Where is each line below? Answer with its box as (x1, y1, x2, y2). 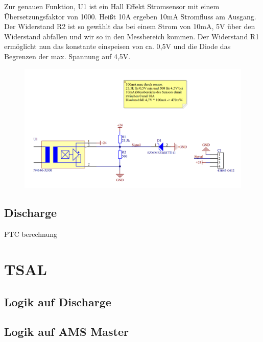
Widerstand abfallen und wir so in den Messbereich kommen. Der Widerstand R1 (4, 31, 259, 41)
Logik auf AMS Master (4, 324, 129, 339)
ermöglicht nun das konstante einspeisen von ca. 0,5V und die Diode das (4, 41, 231, 52)
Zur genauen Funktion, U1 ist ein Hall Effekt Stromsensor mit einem (4, 1, 220, 11)
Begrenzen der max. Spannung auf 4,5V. (4, 51, 131, 61)
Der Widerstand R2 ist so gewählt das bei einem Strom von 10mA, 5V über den (4, 21, 255, 32)
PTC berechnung (4, 229, 58, 239)
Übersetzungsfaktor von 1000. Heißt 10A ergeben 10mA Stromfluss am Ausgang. (4, 11, 256, 21)
